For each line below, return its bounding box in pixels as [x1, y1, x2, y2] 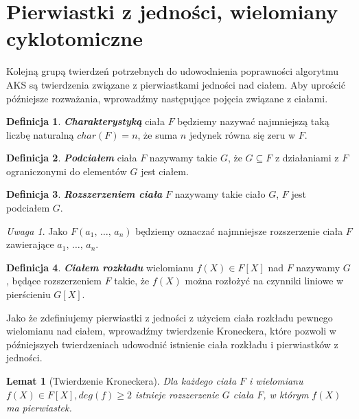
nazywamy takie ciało [174, 187, 266, 201]
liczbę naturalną [6, 127, 74, 141]
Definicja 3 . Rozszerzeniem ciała [6, 187, 163, 201]
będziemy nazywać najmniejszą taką [177, 114, 329, 128]
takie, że [114, 273, 150, 288]
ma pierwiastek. [6, 400, 72, 415]
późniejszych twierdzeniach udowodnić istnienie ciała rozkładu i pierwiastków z [6, 337, 338, 351]
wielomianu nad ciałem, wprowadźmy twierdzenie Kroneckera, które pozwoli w [6, 324, 336, 338]
